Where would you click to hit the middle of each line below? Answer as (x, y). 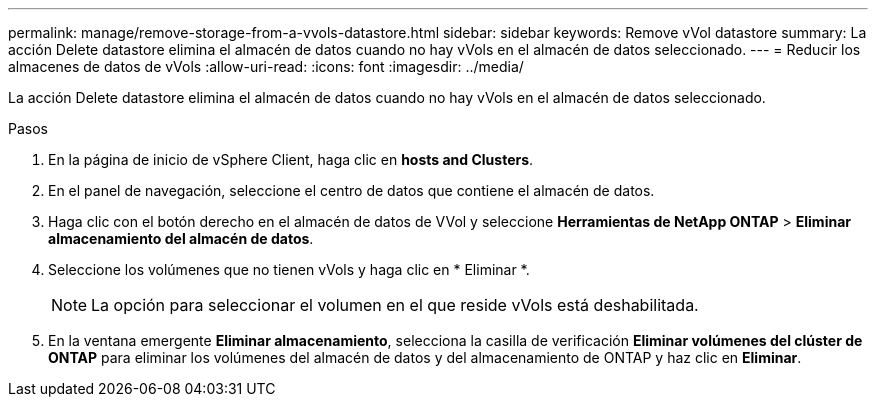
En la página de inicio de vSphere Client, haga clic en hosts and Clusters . (291, 159)
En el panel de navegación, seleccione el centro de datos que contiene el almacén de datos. (351, 190)
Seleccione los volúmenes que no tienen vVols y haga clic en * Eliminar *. (289, 269)
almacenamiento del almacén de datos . (181, 238)
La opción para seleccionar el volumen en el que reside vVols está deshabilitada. (395, 305)
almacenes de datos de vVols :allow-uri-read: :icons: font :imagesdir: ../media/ (266, 66)
